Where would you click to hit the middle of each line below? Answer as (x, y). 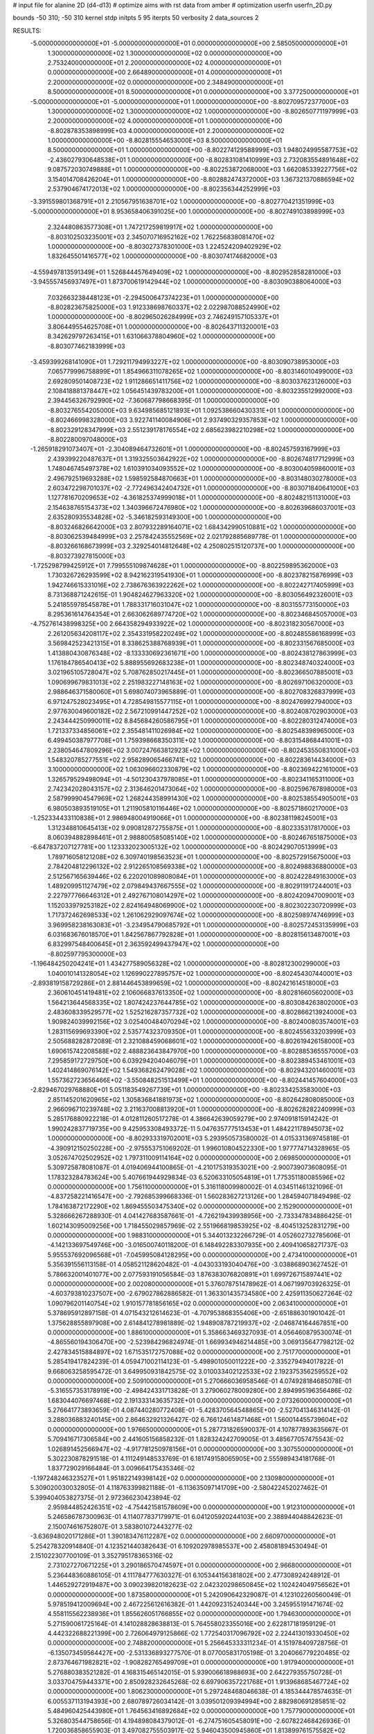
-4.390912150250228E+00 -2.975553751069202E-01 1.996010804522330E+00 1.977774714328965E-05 (198, 1148)
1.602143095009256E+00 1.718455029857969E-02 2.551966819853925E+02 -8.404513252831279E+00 (198, 1226)
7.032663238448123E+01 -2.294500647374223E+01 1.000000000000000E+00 (163, 298)
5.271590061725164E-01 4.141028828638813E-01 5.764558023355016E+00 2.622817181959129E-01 (192, 1624)
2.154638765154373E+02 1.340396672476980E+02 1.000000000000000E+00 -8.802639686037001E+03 (202, 507)
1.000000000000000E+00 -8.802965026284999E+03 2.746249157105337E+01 (163, 317)
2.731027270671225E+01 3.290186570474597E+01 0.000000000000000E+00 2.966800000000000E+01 (199, 1565)
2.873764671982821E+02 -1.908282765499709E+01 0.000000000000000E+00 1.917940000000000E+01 (201, 1663)
